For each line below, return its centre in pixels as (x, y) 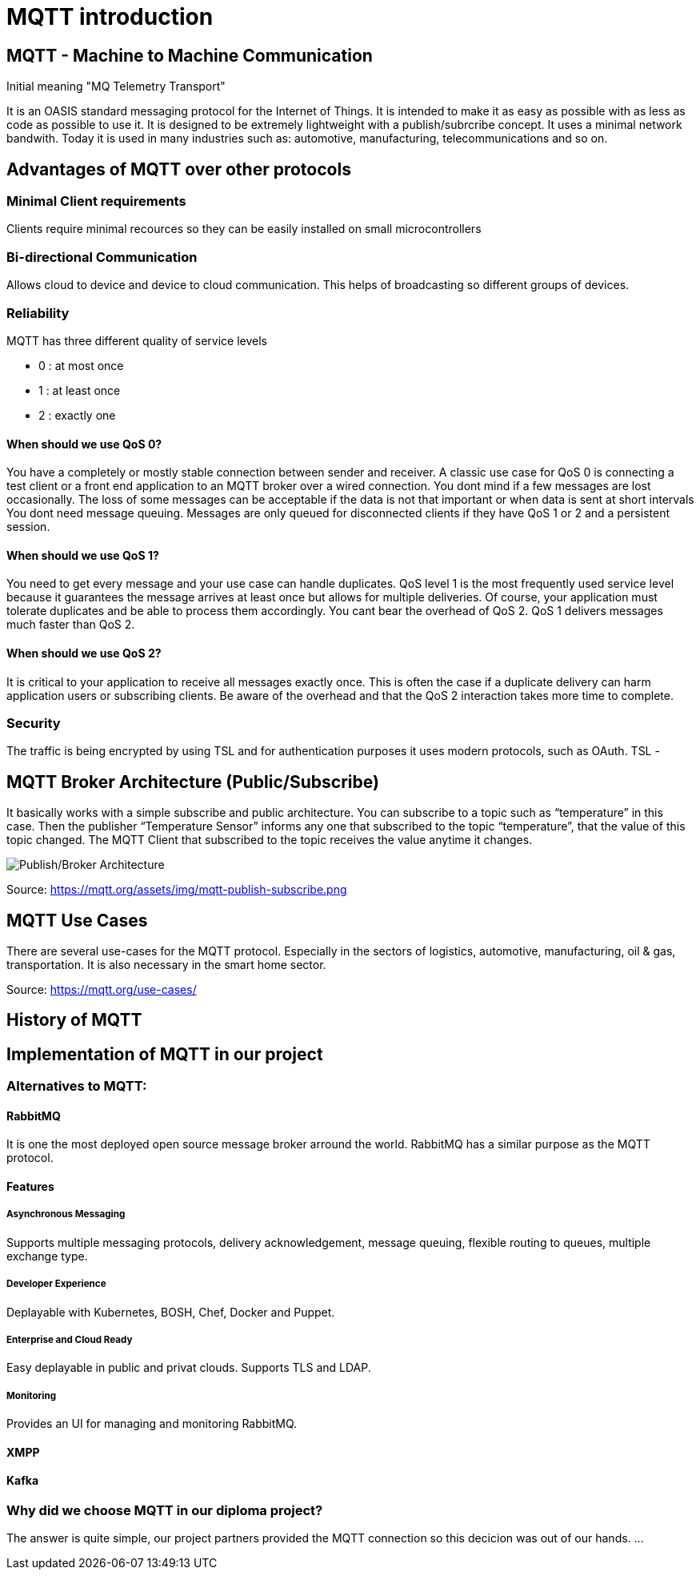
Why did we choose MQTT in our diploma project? (165, 1511)
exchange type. (47, 1256)
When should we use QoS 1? (83, 555)
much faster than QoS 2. (71, 625)
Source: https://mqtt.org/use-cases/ (102, 989)
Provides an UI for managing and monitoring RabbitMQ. (152, 1424)
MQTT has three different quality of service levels (137, 340)
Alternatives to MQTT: (77, 1086)
